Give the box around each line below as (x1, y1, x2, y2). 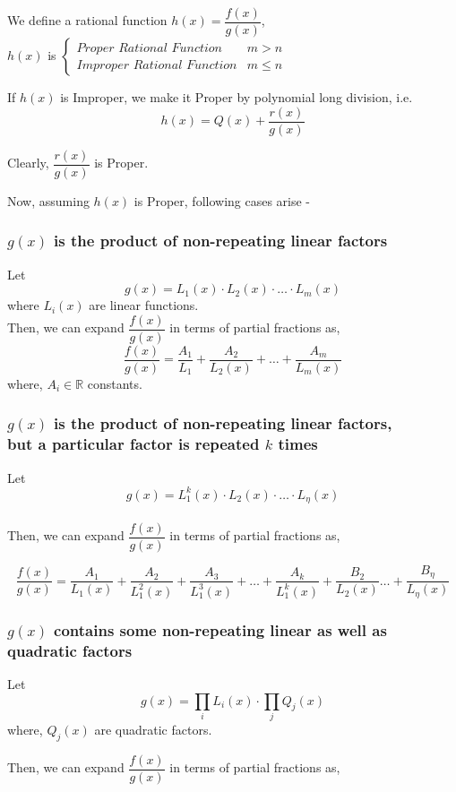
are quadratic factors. (94, 719, 212, 738)
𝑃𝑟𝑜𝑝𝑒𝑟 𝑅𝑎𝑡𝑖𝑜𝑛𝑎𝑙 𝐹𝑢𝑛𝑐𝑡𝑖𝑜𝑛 (76, 41, 223, 55)
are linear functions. (89, 296, 199, 314)
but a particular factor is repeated (7, 433, 260, 455)
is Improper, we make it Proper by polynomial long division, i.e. (60, 88, 413, 107)
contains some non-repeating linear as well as (54, 618, 387, 641)
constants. (87, 374, 142, 392)
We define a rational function (7, 11, 168, 30)
